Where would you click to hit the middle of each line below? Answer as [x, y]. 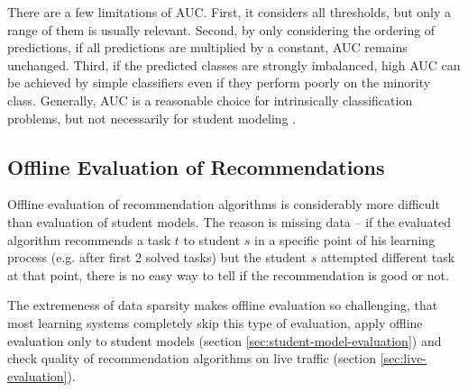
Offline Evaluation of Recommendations [196, 166]
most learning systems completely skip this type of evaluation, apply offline [215, 322]
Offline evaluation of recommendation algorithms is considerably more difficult [224, 204]
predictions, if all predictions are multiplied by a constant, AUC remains [207, 47]
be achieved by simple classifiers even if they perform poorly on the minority [219, 82]
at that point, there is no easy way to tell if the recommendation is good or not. [228, 274]
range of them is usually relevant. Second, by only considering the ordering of [221, 29]
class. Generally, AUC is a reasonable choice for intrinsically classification [210, 100]
